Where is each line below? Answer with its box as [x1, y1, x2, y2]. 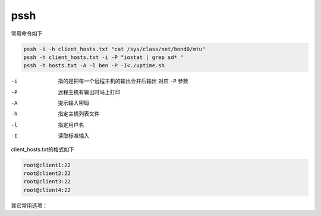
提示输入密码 [58, 99, 89, 107]
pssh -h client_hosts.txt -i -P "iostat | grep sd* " [23, 54, 184, 61]
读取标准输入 [58, 132, 89, 139]
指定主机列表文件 [58, 110, 100, 117]
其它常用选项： [11, 202, 48, 209]
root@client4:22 [23, 186, 71, 193]
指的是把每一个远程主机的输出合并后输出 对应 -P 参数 [58, 77, 188, 84]
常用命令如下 [11, 30, 43, 37]
